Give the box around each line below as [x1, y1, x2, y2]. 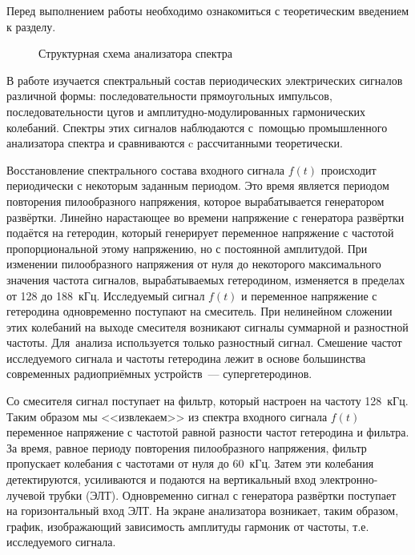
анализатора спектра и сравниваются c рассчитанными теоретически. [6, 135, 343, 151]
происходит [320, 161, 377, 178]
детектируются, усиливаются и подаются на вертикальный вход [6, 471, 316, 488]
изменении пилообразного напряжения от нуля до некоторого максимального [6, 255, 381, 272]
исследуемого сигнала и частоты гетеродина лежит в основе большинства [6, 349, 366, 366]
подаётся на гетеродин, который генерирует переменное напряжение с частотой [6, 224, 394, 241]
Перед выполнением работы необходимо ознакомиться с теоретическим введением [6, 2, 409, 18]
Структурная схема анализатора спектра [38, 45, 232, 62]
